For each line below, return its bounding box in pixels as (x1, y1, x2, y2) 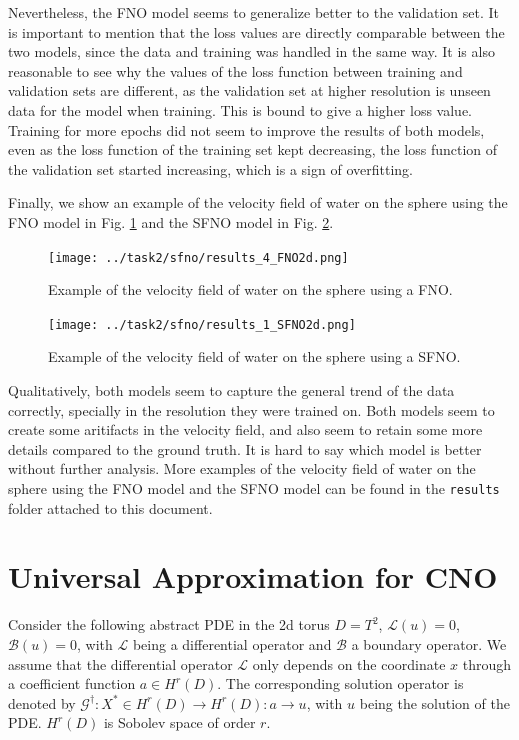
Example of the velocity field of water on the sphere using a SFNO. (48, 346, 461, 367)
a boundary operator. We (351, 633, 507, 654)
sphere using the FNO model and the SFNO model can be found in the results (8, 478, 500, 498)
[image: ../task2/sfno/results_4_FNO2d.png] (48, 250, 349, 265)
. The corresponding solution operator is (217, 673, 464, 694)
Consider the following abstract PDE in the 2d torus (8, 614, 330, 635)
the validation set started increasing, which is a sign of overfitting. (8, 158, 413, 179)
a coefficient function (8, 673, 136, 694)
